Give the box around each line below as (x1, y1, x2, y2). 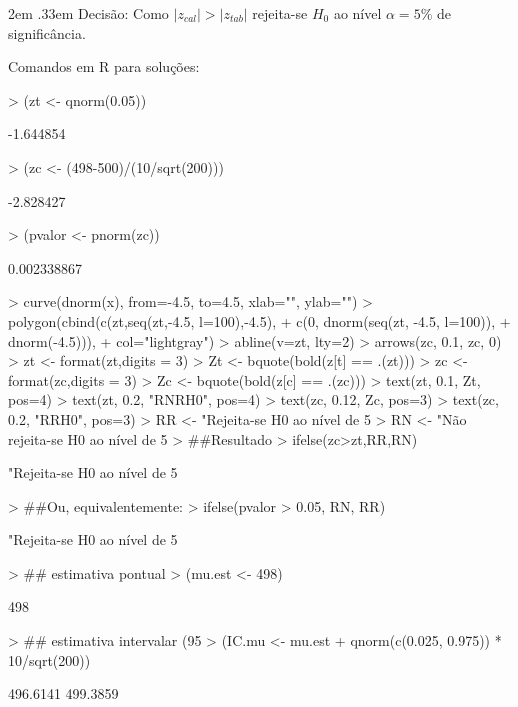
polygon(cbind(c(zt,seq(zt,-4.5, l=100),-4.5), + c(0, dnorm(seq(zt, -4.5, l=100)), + (8, 310, 511, 331)
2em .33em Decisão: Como (8, 3, 169, 23)
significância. (8, 22, 86, 43)
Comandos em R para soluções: (8, 56, 200, 77)
